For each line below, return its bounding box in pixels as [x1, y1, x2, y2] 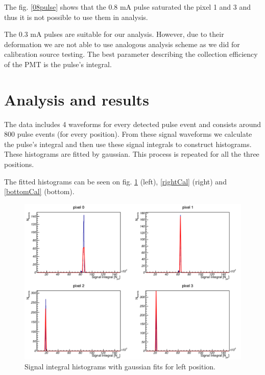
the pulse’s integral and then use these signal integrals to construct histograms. [4, 138, 252, 149]
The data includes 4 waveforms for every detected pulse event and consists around [4, 118, 261, 129]
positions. [4, 159, 34, 170]
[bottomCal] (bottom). [4, 186, 75, 197]
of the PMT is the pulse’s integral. [4, 58, 112, 69]
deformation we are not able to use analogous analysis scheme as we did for [4, 38, 240, 49]
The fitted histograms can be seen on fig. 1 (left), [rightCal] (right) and [4, 176, 227, 186]
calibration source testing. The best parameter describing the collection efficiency [4, 49, 258, 59]
